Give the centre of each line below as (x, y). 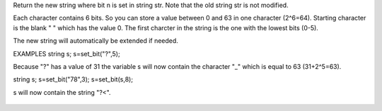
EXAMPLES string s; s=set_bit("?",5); (66, 53)
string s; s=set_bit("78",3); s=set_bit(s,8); (73, 79)
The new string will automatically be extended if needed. (95, 41)
